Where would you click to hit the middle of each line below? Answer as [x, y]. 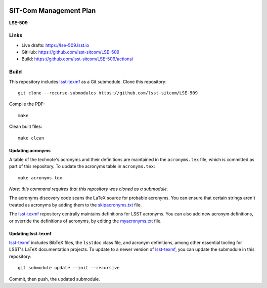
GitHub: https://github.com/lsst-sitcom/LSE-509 [70, 52]
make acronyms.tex [40, 178]
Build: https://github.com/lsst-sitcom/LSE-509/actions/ [77, 59]
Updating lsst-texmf [30, 233]
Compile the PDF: [27, 104]
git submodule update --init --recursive [69, 268]
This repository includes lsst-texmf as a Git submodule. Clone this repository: [88, 82]
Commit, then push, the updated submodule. [55, 279]
